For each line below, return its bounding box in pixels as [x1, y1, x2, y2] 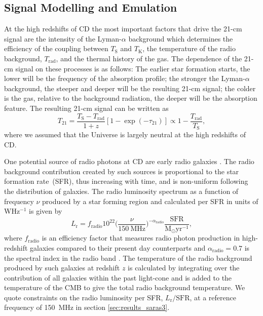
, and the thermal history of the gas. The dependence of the [56, 53, 242, 63]
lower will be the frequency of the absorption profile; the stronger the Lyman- [4, 73, 245, 84]
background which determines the [128, 33, 233, 44]
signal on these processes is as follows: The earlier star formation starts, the [15, 63, 250, 73]
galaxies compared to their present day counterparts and [30, 242, 206, 253]
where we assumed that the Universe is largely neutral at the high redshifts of [4, 129, 246, 140]
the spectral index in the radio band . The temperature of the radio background [4, 252, 252, 263]
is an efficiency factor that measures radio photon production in [42, 232, 240, 243]
